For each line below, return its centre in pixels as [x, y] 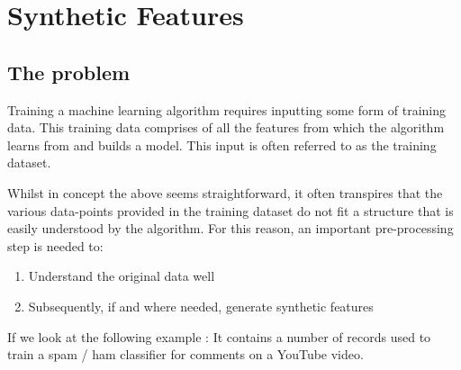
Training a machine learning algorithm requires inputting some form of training [226, 109]
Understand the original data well [122, 276]
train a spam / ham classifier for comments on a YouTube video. [185, 354]
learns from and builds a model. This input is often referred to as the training [222, 144]
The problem [69, 72]
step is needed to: [55, 245]
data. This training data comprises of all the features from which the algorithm [226, 127]
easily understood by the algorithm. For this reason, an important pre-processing [230, 228]
